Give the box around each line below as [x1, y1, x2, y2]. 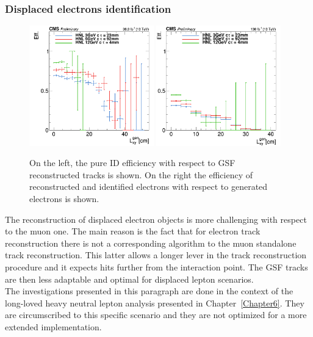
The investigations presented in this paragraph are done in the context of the [5, 284, 293, 297]
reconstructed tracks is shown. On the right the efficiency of [29, 168, 253, 181]
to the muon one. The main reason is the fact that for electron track [5, 225, 261, 237]
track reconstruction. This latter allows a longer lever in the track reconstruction [5, 248, 307, 261]
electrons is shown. [29, 192, 99, 205]
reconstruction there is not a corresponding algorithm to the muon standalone [5, 236, 297, 249]
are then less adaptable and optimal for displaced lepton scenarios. [5, 272, 254, 285]
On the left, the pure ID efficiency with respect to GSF [29, 156, 236, 169]
